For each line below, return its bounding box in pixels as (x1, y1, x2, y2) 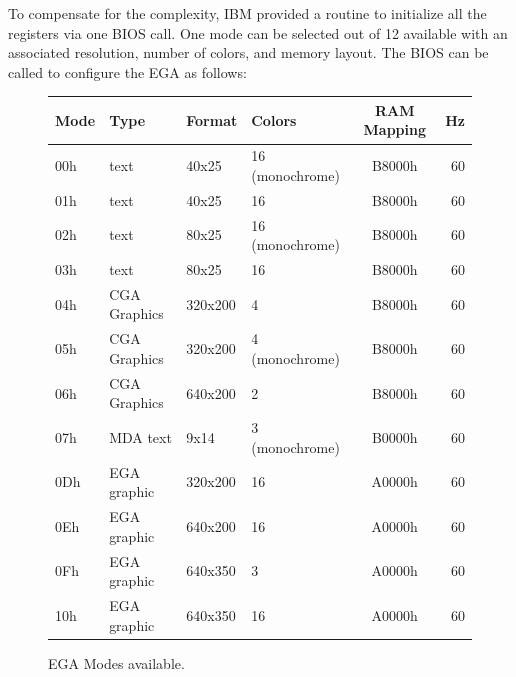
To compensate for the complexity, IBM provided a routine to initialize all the (8, 3, 487, 23)
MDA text (109, 426, 172, 447)
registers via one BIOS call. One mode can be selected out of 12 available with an (8, 22, 508, 43)
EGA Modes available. (48, 652, 185, 673)
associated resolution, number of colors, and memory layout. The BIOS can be (8, 42, 489, 63)
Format (186, 109, 238, 130)
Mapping (363, 119, 426, 140)
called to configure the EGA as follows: (8, 61, 247, 82)
